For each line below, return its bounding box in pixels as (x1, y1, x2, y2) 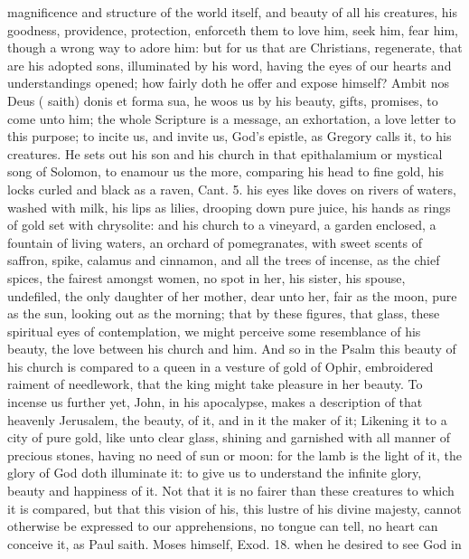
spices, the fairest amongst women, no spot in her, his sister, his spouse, (7, 268, 406, 287)
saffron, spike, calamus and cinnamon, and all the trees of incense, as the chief (7, 251, 440, 270)
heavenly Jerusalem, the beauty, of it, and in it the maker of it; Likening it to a (7, 410, 447, 429)
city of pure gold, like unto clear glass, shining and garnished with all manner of (7, 428, 451, 447)
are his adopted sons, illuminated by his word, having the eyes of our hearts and (7, 55, 452, 74)
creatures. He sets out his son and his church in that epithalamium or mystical (7, 144, 443, 163)
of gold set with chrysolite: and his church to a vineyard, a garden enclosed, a (7, 215, 436, 234)
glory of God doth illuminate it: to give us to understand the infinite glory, (7, 463, 422, 482)
